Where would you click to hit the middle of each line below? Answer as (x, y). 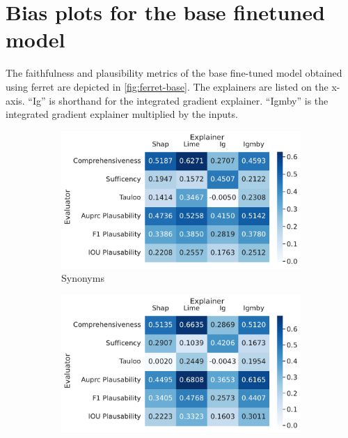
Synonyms (83, 278)
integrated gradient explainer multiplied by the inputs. (122, 114)
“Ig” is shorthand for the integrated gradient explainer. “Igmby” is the (178, 100)
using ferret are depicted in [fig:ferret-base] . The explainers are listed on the (167, 86)
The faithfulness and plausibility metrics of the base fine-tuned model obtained (174, 73)
